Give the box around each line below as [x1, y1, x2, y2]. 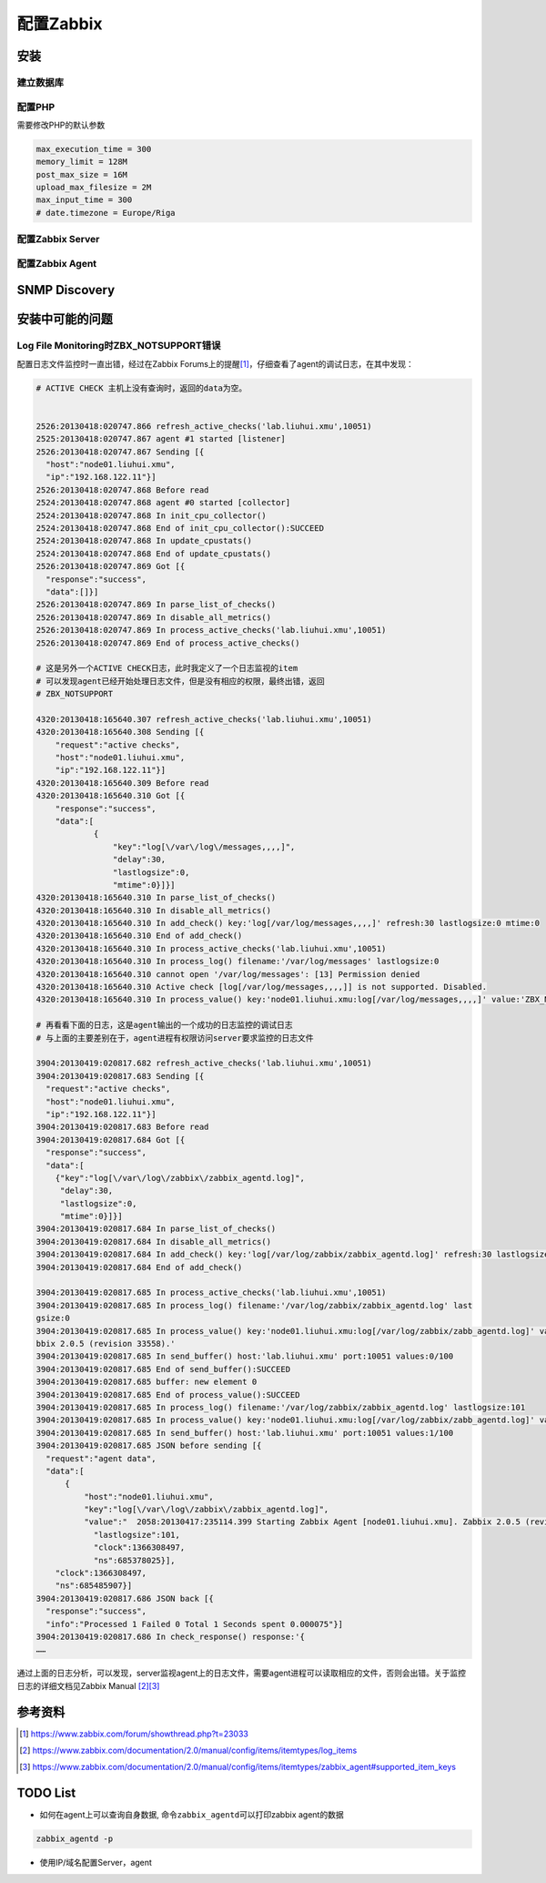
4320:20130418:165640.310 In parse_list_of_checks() [35, 892, 277, 903]
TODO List [16, 1786, 76, 1801]
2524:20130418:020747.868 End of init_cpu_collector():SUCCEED [35, 523, 325, 533]
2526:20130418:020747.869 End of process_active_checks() [35, 637, 300, 648]
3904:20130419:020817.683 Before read [35, 1122, 209, 1133]
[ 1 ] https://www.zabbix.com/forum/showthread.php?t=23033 [19, 1728, 249, 1739]
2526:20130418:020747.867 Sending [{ [35, 446, 205, 457]
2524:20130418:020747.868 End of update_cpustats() [35, 548, 272, 559]
